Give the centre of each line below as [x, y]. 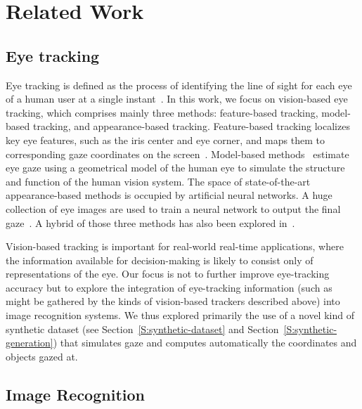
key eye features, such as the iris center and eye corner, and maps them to [165, 139]
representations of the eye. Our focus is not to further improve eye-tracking [168, 274]
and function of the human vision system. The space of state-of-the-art [158, 181]
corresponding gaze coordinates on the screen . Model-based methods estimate [177, 154]
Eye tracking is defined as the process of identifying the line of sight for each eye [179, 85]
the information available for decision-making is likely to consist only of [160, 260]
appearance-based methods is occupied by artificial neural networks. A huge [169, 195]
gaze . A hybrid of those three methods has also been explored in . [150, 222]
